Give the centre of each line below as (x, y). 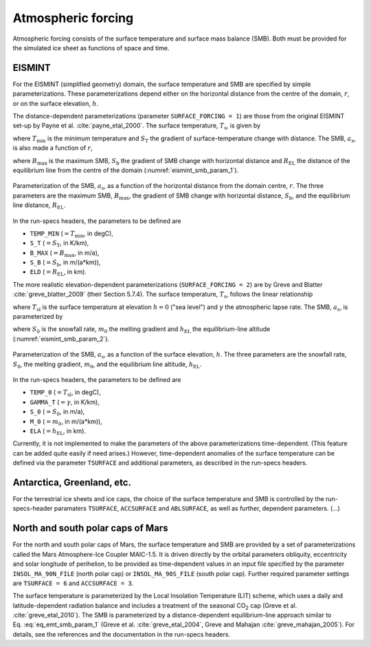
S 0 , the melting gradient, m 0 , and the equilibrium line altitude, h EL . (107, 365)
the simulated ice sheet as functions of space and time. (91, 47)
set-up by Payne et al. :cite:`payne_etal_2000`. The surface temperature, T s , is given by (137, 126)
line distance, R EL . (39, 206)
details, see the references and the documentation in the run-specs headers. (121, 634)
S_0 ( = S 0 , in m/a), (57, 412)
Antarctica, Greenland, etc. (72, 482)
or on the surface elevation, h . (56, 103)
